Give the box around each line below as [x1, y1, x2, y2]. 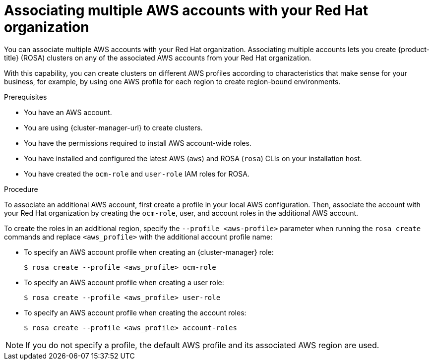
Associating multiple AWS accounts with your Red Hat [4, 2, 368, 19]
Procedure [4, 184, 38, 193]
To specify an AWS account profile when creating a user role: [24, 278, 224, 287]
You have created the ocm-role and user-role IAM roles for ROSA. [24, 169, 249, 178]
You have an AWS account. [24, 108, 112, 117]
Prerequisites [4, 92, 47, 101]
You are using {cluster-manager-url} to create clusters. [24, 123, 203, 132]
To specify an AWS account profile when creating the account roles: [24, 308, 247, 317]
